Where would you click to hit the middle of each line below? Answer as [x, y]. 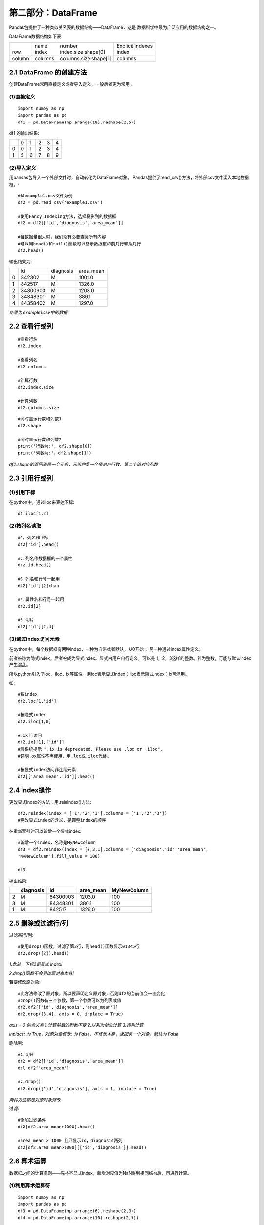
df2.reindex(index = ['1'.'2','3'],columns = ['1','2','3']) [92, 813]
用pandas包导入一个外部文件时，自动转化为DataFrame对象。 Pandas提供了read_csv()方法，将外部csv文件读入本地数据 [129, 178]
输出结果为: [21, 262]
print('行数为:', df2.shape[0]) [55, 446]
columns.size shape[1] [86, 59]
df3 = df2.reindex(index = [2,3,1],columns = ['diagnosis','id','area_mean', [113, 849]
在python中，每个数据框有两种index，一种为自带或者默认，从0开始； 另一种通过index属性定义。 [106, 649]
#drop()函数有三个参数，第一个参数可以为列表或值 [70, 1000]
